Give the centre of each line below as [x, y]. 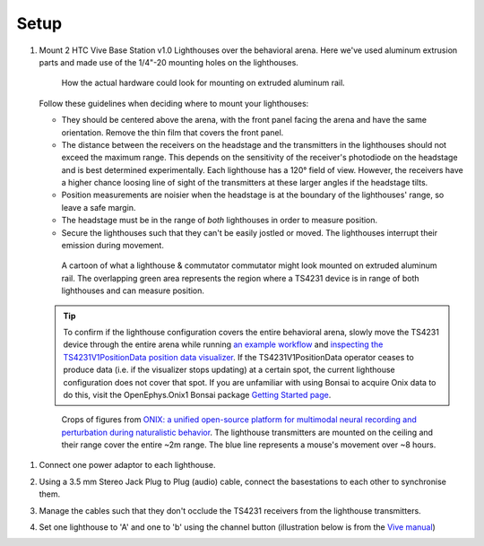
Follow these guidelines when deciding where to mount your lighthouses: [174, 103]
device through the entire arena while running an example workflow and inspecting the [223, 344]
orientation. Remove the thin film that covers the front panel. [173, 132]
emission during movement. [113, 246]
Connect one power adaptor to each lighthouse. [127, 465]
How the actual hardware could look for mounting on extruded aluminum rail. [203, 83]
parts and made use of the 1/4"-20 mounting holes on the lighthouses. [169, 62]
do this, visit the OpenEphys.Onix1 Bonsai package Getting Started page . [197, 394]
